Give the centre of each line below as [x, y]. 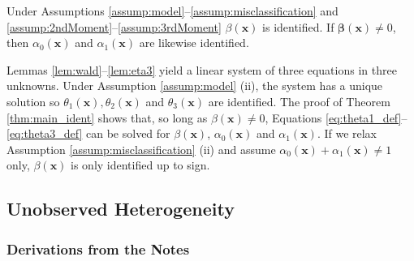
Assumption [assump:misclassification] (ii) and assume [141, 149]
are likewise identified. [194, 43]
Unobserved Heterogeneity [121, 209]
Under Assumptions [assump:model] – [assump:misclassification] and [172, 11]
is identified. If [298, 26]
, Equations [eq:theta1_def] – [336, 117]
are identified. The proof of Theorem [299, 101]
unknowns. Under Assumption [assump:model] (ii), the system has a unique [195, 86]
